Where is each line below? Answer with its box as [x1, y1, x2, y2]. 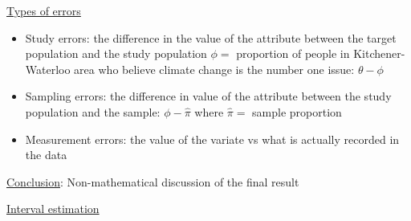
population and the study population [25, 45, 207, 62]
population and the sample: [25, 103, 161, 120]
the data [25, 146, 67, 163]
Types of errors [6, 2, 81, 18]
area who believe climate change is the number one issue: [74, 60, 355, 77]
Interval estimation [6, 200, 100, 217]
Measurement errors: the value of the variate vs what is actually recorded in [25, 130, 400, 147]
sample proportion [252, 103, 342, 120]
